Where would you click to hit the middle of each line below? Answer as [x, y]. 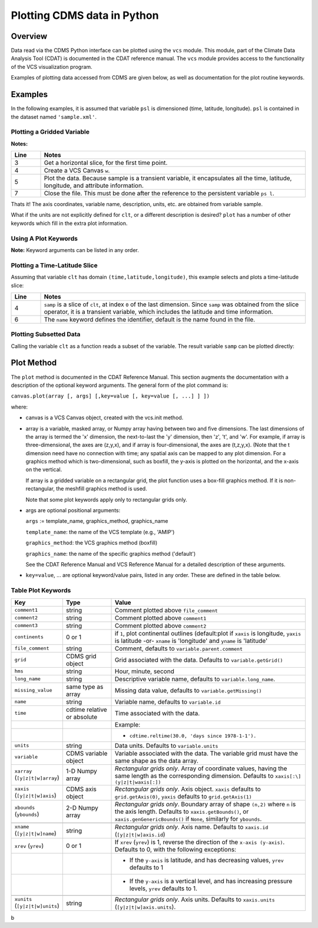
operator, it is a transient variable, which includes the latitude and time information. [158, 311]
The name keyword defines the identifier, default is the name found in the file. [150, 319]
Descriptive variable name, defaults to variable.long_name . [195, 679]
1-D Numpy [81, 771]
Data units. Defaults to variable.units [167, 745]
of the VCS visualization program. [52, 67]
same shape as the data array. [157, 761]
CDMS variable [87, 753]
